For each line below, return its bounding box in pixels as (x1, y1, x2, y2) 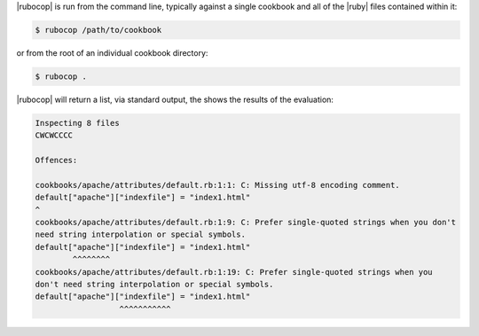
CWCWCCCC (35, 130, 74, 141)
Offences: (35, 155, 78, 166)
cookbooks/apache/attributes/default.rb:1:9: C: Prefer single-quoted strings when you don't (35, 217, 457, 228)
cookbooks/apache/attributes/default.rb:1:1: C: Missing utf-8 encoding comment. (35, 180, 401, 190)
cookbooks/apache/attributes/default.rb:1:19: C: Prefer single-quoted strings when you (35, 267, 434, 277)
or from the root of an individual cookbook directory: (16, 47, 208, 58)
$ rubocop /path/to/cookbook (35, 25, 162, 35)
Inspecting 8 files (35, 118, 120, 128)
